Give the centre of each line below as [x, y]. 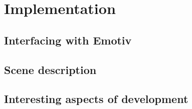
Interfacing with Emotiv [68, 40]
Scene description [50, 69]
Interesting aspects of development [96, 99]
